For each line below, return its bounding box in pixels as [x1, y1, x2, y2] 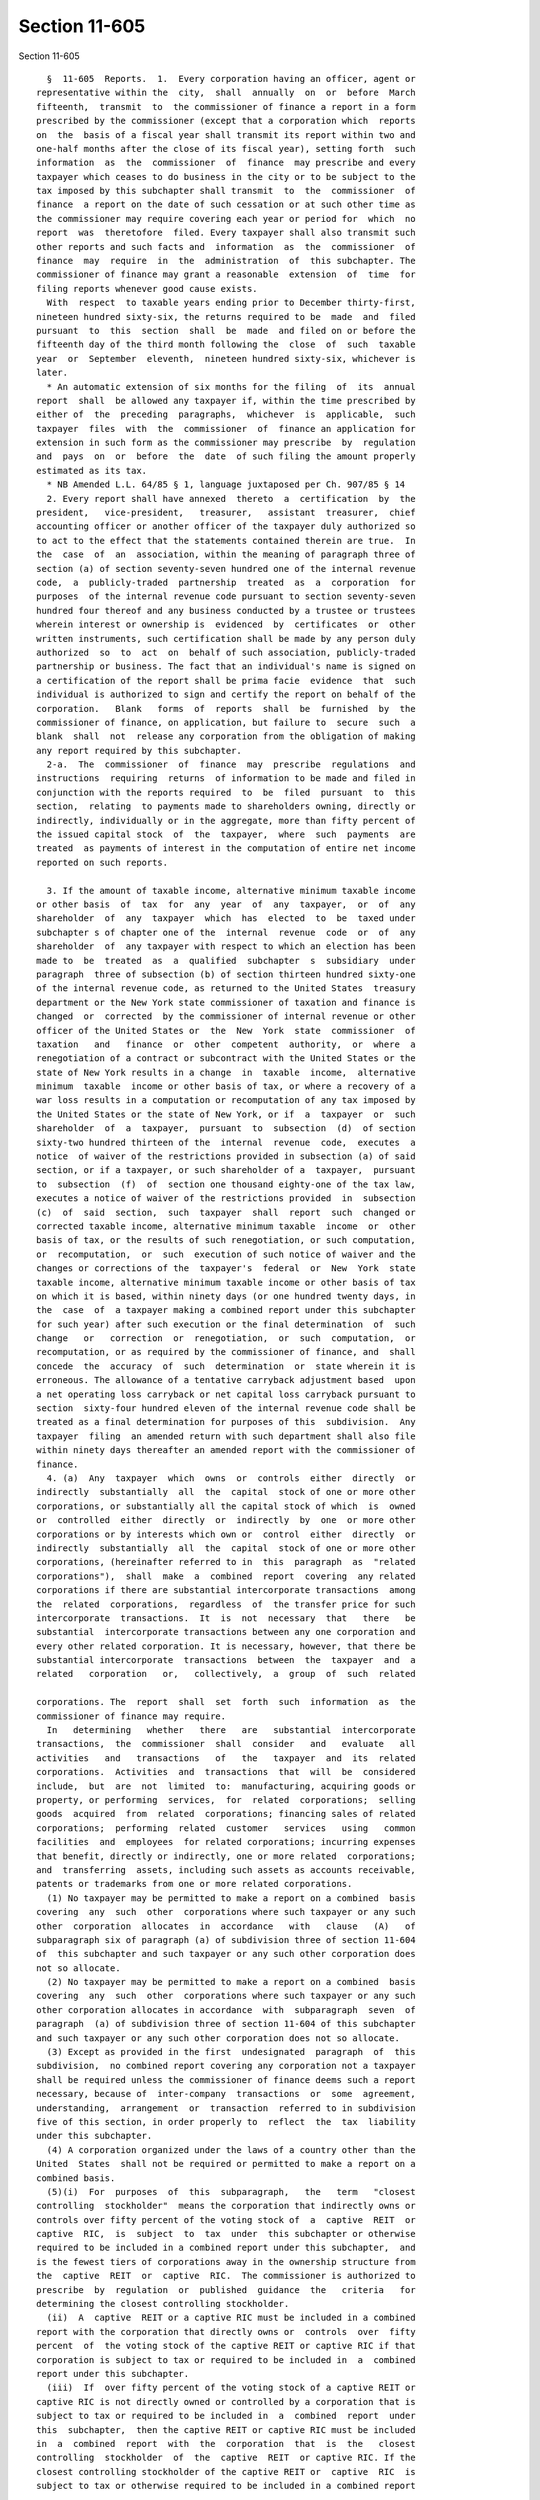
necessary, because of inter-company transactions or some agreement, [36, 2088, 416, 2100]
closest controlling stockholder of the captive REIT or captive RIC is [36, 2466, 416, 2477]
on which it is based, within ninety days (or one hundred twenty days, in [36, 1290, 416, 1302]
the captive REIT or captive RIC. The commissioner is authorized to [36, 2270, 416, 2282]
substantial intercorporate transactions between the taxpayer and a [36, 1655, 416, 1666]
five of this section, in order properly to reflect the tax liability [36, 2116, 416, 2127]
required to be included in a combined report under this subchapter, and [36, 2242, 416, 2254]
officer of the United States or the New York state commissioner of [36, 1025, 416, 1036]
